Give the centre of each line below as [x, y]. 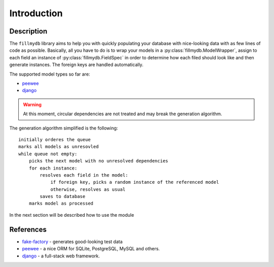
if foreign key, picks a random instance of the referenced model [135, 182]
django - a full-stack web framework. [61, 256]
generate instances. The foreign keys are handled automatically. [76, 65]
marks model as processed [61, 204]
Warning [32, 105]
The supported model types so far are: [50, 74]
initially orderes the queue [55, 139]
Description [28, 31]
